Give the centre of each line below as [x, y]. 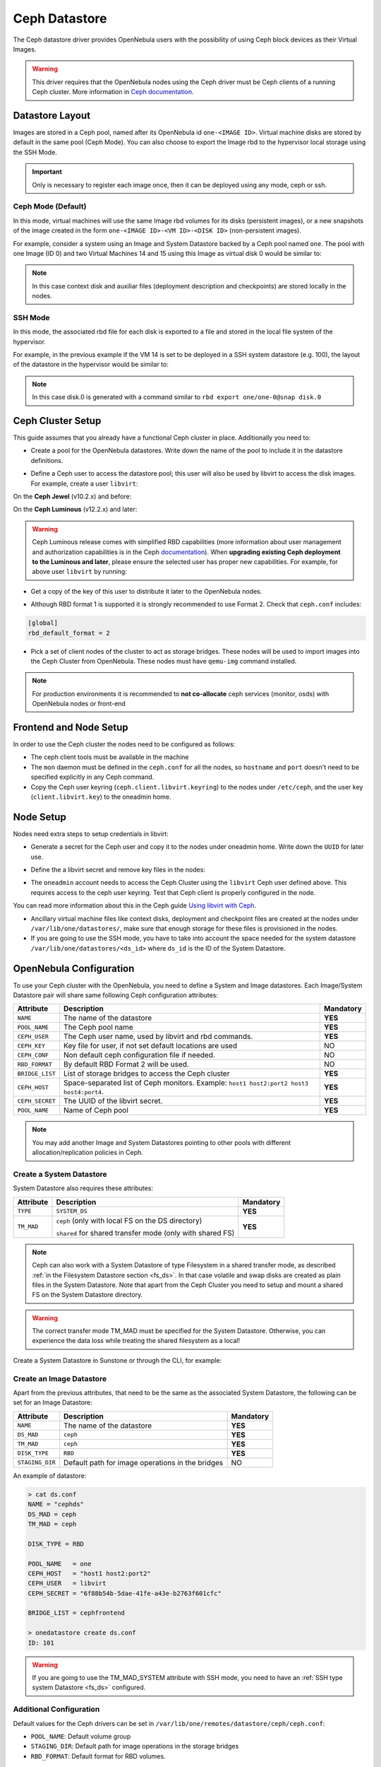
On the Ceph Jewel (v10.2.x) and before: [72, 497]
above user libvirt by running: [79, 572]
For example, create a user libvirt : [84, 483]
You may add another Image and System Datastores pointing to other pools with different [162, 1142]
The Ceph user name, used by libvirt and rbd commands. [158, 1037]
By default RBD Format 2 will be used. [127, 1064]
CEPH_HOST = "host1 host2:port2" [89, 1573]
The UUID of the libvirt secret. [113, 1101]
